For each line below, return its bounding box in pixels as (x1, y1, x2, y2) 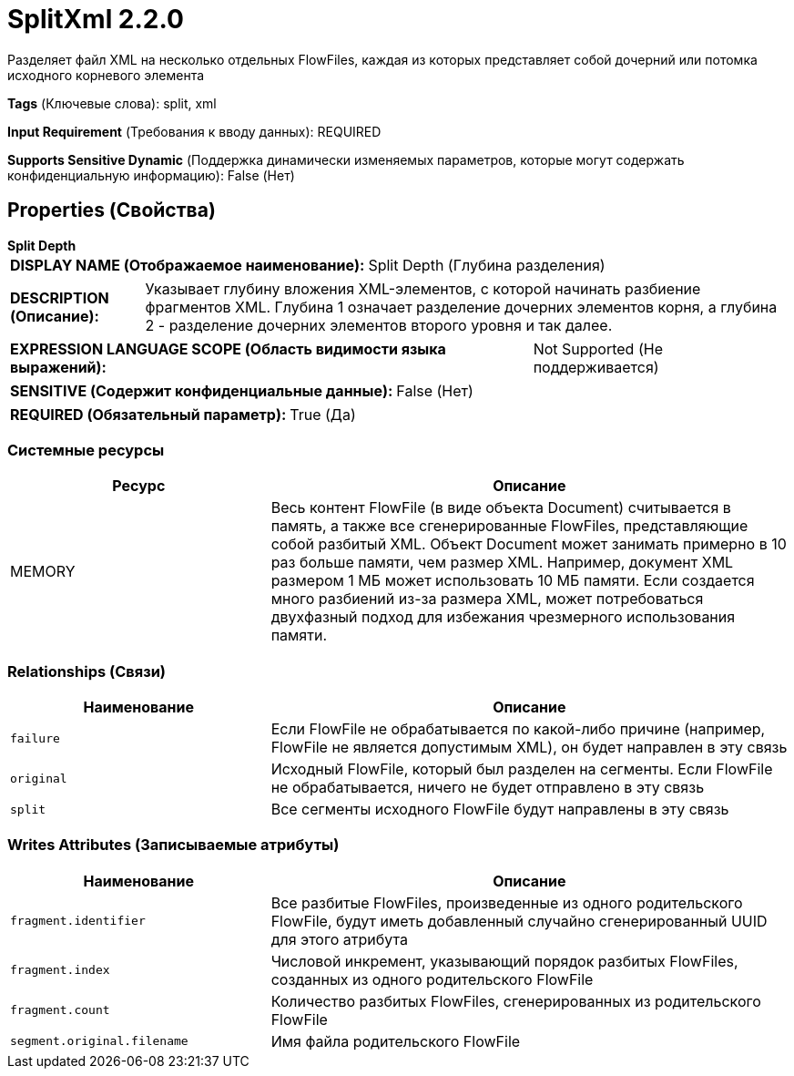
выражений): (10, 357, 107, 376)
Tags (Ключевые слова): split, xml (7, 95, 217, 111)
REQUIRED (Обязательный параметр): (10, 405, 287, 424)
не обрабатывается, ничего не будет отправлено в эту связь (270, 778, 705, 797)
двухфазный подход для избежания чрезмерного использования (270, 608, 736, 627)
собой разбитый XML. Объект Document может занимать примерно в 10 (270, 535, 787, 554)
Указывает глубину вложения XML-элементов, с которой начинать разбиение (145, 279, 701, 298)
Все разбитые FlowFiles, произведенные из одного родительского (270, 893, 743, 912)
